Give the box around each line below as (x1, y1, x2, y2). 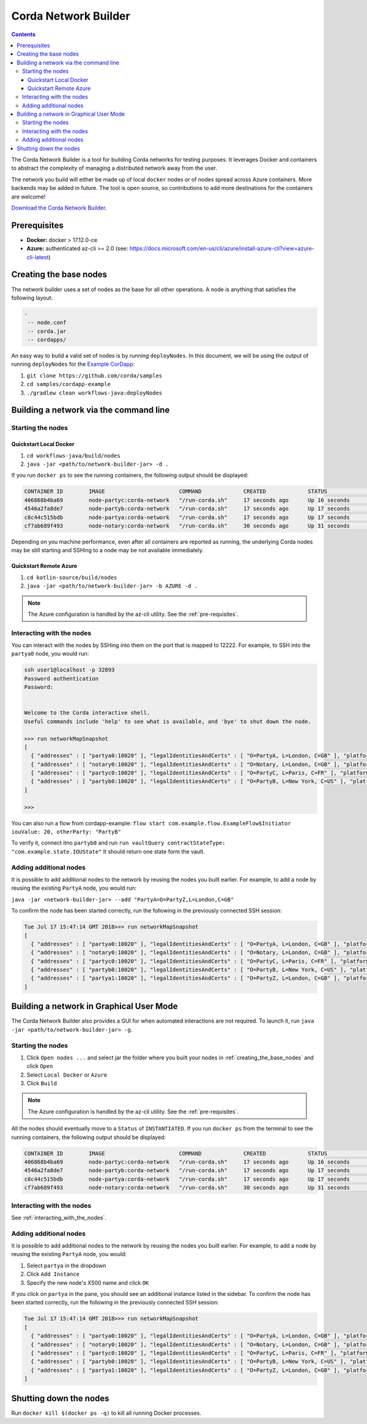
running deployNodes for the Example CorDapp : (11, 360, 135, 368)
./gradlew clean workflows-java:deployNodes (26, 389, 163, 396)
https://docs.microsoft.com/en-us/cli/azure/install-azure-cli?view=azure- (129, 245, 314, 252)
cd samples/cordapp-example (26, 381, 111, 388)
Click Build (26, 1080, 57, 1087)
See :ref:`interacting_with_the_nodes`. (11, 1214, 107, 1221)
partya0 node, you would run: (11, 650, 89, 657)
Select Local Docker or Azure (26, 1071, 108, 1078)
